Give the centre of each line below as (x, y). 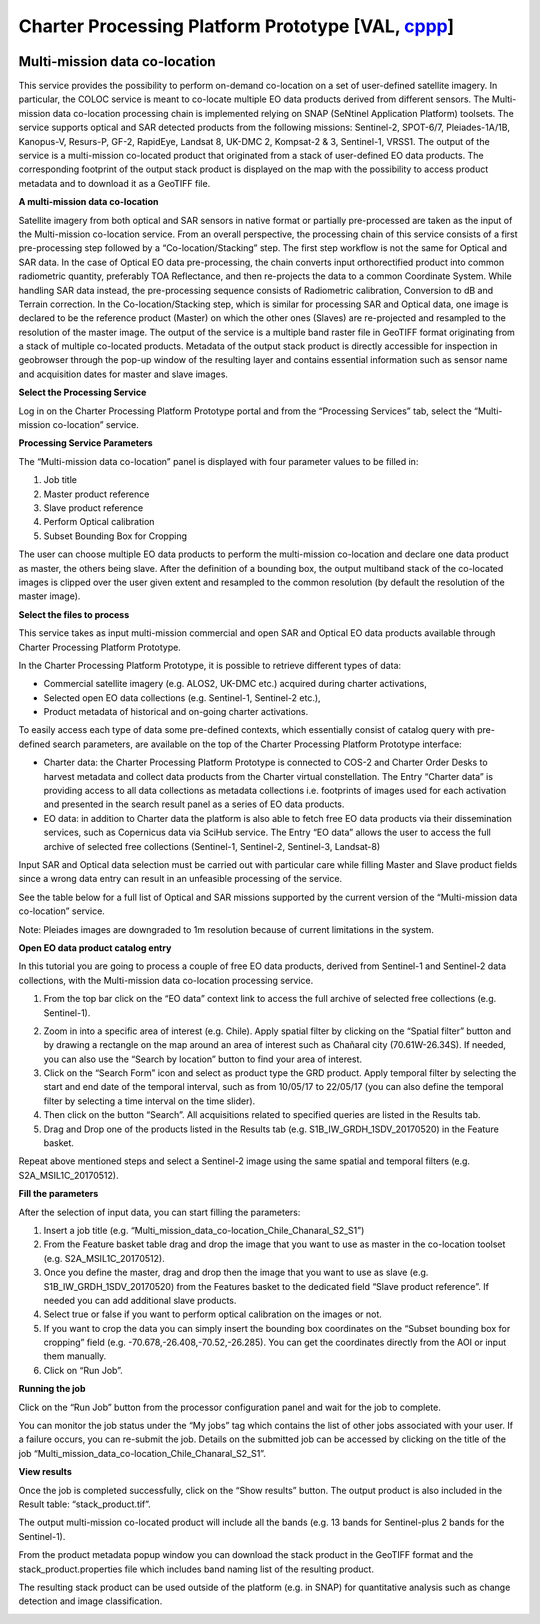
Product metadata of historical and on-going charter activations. (176, 712)
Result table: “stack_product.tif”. (85, 1504)
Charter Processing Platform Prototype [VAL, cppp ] (236, 26)
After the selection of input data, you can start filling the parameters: (159, 1212)
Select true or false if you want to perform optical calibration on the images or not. (212, 1314)
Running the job (52, 1389)
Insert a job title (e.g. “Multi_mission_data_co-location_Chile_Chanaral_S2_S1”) (204, 1230)
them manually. (75, 1356)
